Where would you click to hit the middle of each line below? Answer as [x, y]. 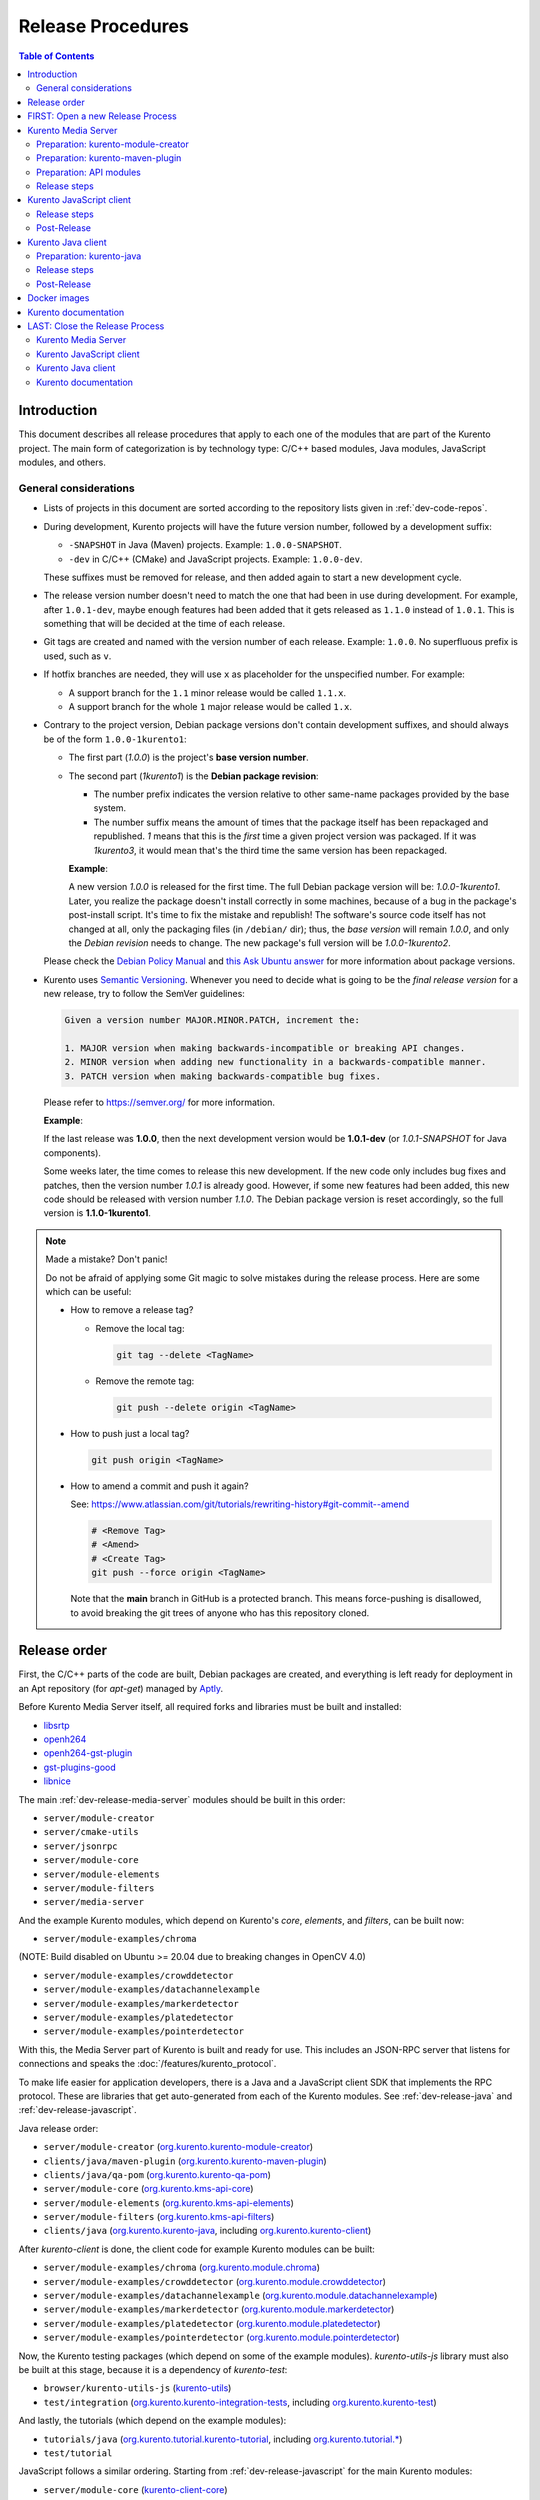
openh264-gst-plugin [88, 1753]
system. [110, 808]
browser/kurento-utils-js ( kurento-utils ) [137, 2388]
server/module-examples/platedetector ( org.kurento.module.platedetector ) [212, 2323]
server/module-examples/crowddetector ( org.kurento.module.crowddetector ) [215, 2281]
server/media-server [94, 1902]
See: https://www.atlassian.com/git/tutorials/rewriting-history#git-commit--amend [240, 1504]
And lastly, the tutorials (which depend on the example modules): [152, 2421]
